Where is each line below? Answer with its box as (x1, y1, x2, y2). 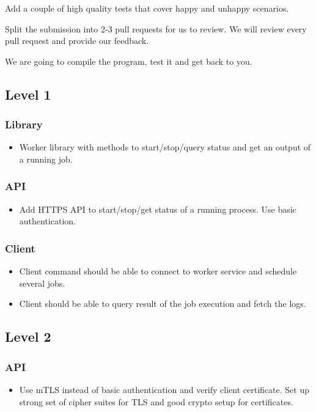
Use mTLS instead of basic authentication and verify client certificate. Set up (19, 383, 309, 395)
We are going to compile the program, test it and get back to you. (5, 54, 252, 67)
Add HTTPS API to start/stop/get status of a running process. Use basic (19, 202, 296, 215)
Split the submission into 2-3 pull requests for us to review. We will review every (5, 22, 307, 35)
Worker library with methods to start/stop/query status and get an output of (19, 141, 311, 153)
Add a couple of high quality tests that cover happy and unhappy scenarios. (5, 2, 289, 14)
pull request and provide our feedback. (5, 34, 149, 47)
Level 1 (5, 84, 51, 103)
